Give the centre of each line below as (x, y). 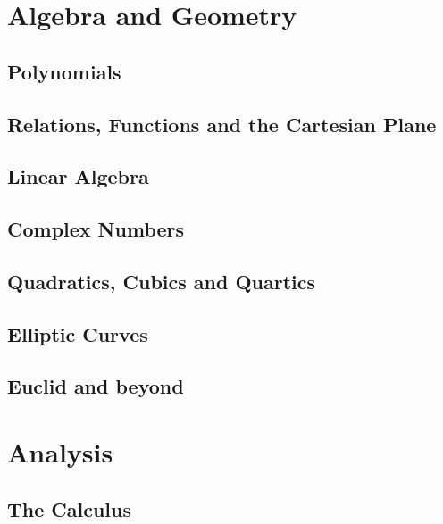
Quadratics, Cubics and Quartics (162, 281)
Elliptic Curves (78, 333)
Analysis (60, 452)
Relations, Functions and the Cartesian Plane (222, 124)
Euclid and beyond (96, 386)
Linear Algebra (78, 176)
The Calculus (70, 508)
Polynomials (64, 71)
